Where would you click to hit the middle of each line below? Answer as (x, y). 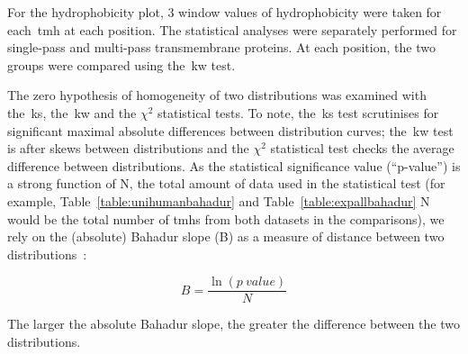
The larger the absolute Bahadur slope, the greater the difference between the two (234, 324)
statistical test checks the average (362, 148)
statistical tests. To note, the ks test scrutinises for (298, 112)
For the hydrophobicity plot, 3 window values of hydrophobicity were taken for (225, 12)
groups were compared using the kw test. (121, 64)
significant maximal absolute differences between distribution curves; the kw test (230, 130)
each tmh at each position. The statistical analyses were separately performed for (232, 29)
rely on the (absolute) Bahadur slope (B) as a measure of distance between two (226, 236)
